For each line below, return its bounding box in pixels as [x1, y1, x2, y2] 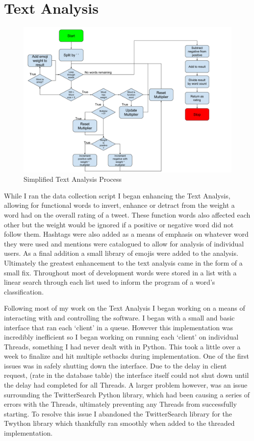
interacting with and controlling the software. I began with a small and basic [4, 312, 235, 322]
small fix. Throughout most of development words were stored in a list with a [4, 267, 237, 277]
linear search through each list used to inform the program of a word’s [4, 277, 215, 287]
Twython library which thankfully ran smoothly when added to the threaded [4, 418, 235, 428]
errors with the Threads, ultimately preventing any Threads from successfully [4, 399, 237, 409]
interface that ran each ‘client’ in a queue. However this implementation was [4, 322, 233, 332]
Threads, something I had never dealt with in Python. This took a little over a [4, 341, 241, 351]
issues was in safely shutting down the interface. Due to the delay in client [4, 360, 227, 370]
